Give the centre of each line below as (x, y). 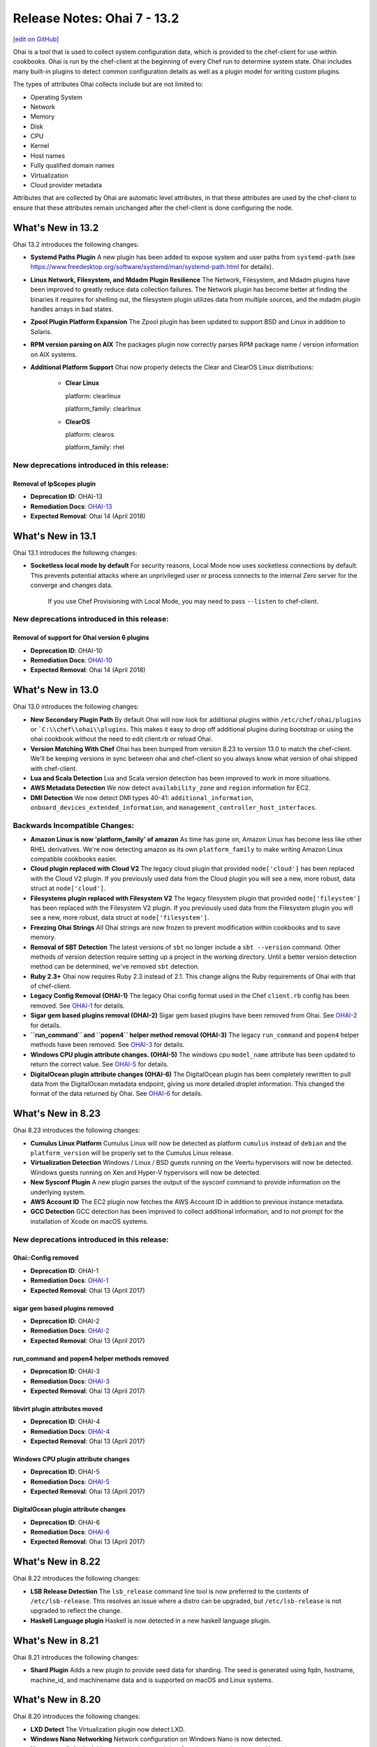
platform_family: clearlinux (103, 409)
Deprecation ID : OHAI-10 (66, 651)
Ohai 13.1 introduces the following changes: (75, 553)
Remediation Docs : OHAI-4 (70, 1431)
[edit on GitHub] (36, 39)
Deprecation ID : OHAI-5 (65, 1472)
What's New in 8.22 (57, 1562)
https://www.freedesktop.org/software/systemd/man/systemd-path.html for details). (152, 267)
